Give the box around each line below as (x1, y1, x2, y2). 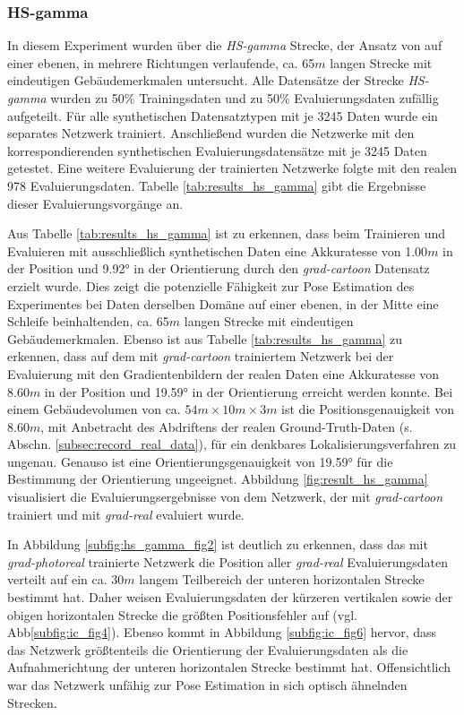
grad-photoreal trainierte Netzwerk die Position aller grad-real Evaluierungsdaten (7, 552, 448, 571)
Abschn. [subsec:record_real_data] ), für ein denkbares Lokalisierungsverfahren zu (7, 435, 457, 453)
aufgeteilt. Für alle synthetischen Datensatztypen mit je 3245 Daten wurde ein (7, 106, 438, 125)
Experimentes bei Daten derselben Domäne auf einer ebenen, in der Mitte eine (7, 294, 439, 313)
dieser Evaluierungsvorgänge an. (7, 194, 184, 212)
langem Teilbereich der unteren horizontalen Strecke (139, 570, 425, 589)
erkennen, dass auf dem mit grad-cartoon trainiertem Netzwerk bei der (7, 347, 394, 366)
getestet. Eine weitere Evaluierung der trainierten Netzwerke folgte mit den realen (7, 159, 457, 177)
